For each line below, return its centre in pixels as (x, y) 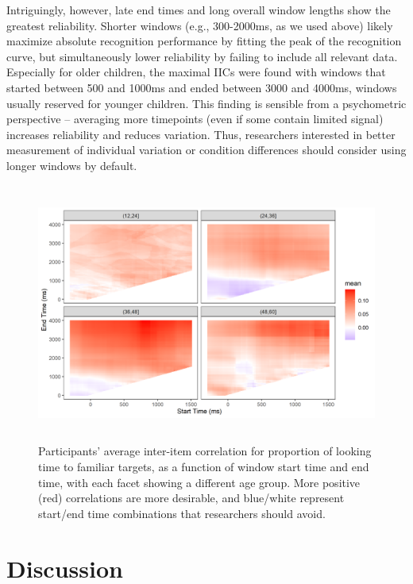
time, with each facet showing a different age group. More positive (199, 482)
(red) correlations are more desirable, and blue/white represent (191, 498)
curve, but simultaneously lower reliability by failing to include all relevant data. (202, 56)
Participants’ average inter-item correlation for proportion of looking (205, 451)
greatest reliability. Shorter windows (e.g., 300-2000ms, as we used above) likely (200, 25)
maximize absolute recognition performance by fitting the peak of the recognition (204, 41)
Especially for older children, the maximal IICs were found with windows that (196, 72)
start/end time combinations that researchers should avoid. (182, 513)
